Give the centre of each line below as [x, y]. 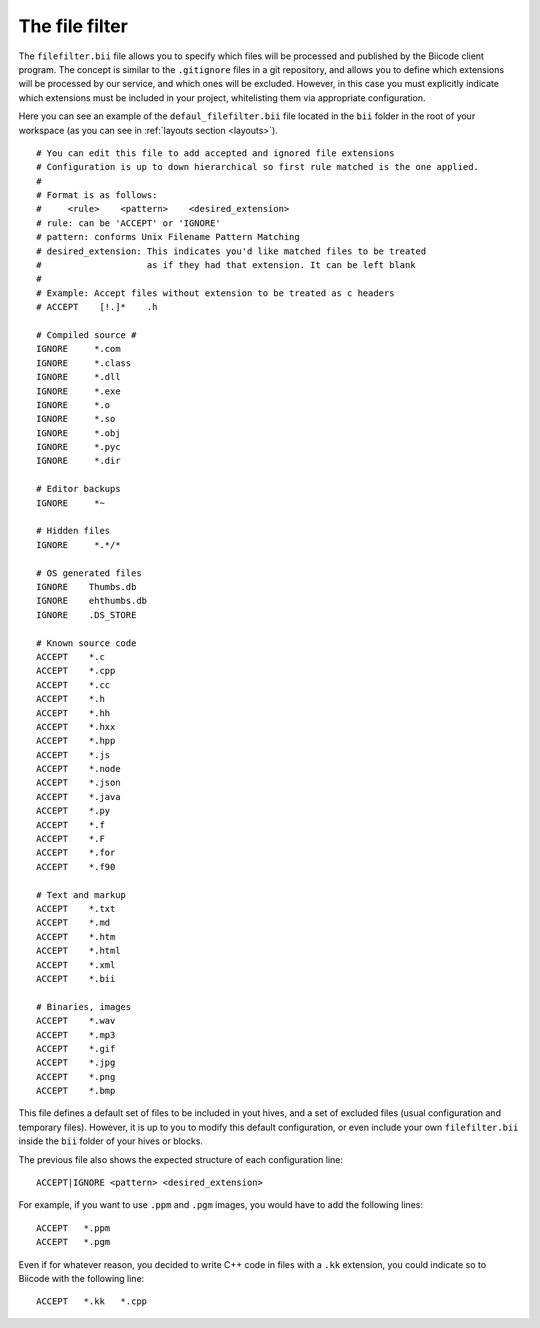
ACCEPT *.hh [73, 713]
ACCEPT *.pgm [73, 1242]
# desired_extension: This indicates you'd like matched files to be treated [231, 251]
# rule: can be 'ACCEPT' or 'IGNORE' [129, 223]
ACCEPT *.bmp [76, 1091]
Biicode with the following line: [81, 1278]
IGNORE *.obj [78, 433]
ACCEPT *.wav [76, 1021]
